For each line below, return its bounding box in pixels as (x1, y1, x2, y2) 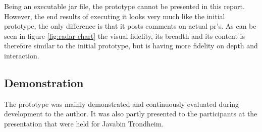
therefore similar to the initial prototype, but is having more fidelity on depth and (4, 40, 258, 51)
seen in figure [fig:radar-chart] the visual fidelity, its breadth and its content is (4, 30, 245, 41)
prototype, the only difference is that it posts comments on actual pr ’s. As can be (4, 21, 256, 31)
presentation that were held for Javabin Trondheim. (4, 118, 164, 128)
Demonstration (4, 75, 84, 90)
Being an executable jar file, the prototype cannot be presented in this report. (4, 1, 245, 11)
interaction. (4, 50, 39, 60)
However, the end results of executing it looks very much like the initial (4, 11, 225, 21)
